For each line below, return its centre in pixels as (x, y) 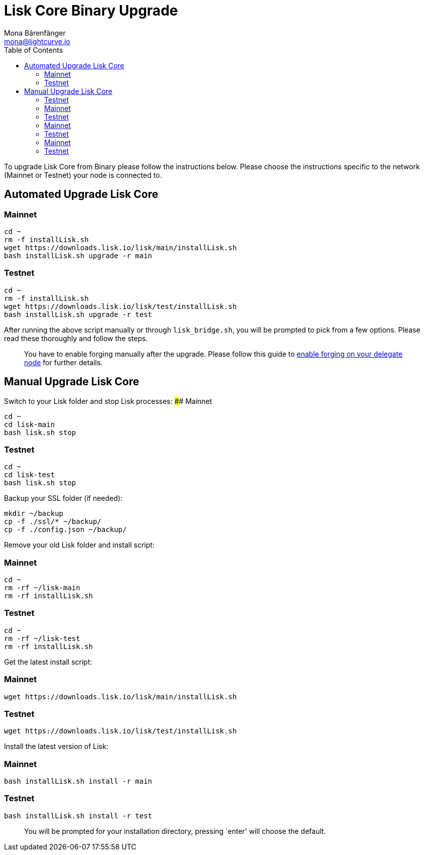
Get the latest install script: (48, 662)
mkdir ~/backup (34, 514)
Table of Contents (34, 50)
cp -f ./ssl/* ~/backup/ (53, 522)
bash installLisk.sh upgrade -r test (78, 314)
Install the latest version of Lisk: (56, 746)
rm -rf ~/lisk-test (42, 638)
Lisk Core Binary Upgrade (91, 11)
